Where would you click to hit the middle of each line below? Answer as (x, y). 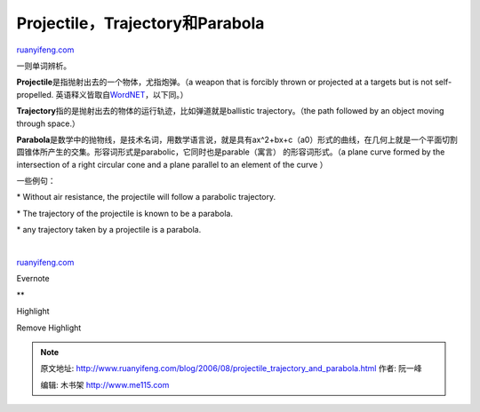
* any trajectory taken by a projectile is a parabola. (109, 230)
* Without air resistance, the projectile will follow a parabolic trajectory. (146, 197)
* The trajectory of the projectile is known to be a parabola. (124, 213)
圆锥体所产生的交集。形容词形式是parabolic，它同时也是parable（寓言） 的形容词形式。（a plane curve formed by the (231, 152)
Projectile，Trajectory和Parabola (140, 23)
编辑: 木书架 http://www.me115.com (105, 384)
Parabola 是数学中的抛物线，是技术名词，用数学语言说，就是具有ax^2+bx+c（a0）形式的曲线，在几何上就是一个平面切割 (237, 139)
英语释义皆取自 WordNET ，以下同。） (122, 94)
